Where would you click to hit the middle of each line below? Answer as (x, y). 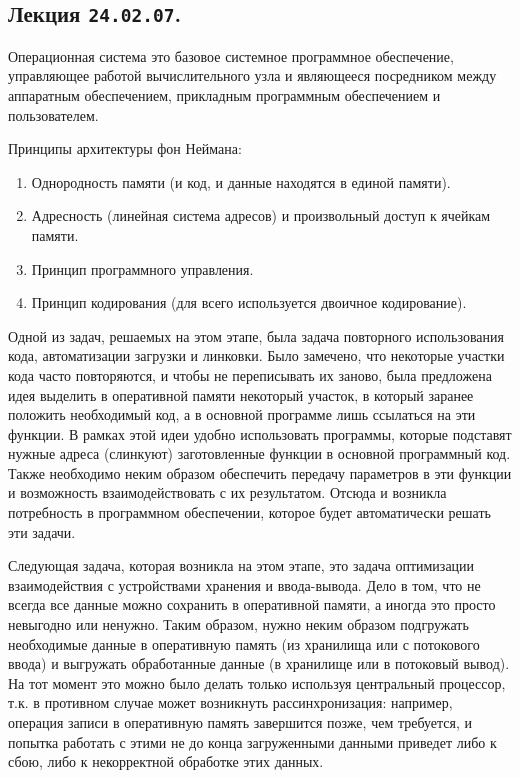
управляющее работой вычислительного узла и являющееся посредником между (252, 75)
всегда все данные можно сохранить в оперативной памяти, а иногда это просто (252, 604)
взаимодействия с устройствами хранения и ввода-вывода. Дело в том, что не (244, 584)
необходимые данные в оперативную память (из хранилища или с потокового (244, 643)
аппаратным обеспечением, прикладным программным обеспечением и (224, 94)
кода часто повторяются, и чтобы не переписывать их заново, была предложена (250, 374)
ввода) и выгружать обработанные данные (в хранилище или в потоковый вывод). (259, 663)
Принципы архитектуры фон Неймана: (125, 148)
